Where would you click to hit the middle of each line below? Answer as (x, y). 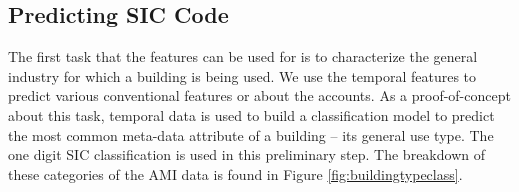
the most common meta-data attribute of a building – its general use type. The (251, 134)
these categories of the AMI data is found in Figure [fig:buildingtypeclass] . (235, 173)
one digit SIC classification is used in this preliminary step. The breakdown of (246, 154)
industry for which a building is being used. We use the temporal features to (242, 75)
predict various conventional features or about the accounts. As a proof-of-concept (259, 95)
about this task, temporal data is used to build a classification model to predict (251, 114)
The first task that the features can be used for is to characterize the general (243, 56)
